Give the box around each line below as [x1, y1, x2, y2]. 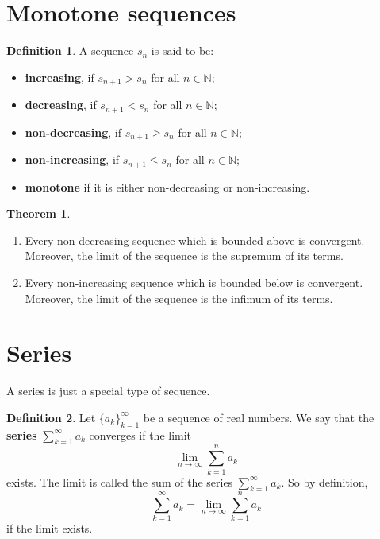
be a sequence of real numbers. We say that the [143, 409, 374, 425]
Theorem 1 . [6, 205, 71, 222]
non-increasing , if [25, 151, 120, 168]
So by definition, [288, 473, 368, 490]
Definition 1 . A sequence [6, 42, 134, 59]
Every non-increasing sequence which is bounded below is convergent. [25, 273, 363, 290]
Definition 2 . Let [6, 409, 96, 425]
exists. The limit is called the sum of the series [6, 473, 233, 490]
